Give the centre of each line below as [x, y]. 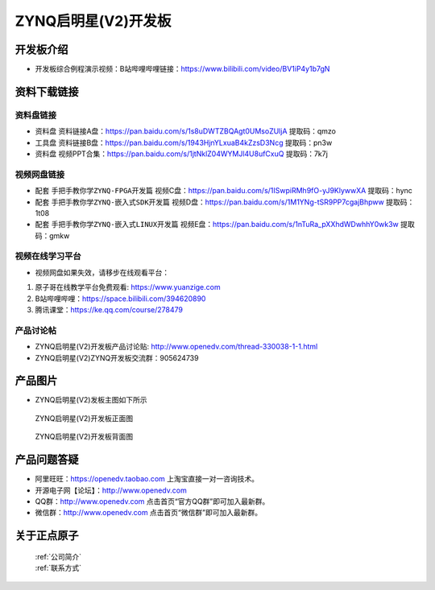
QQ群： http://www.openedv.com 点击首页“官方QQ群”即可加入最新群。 [152, 501]
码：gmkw [52, 235]
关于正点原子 [47, 536]
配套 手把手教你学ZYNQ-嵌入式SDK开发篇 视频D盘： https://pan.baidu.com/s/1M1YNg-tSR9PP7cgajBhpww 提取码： [225, 202]
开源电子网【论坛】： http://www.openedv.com [111, 490]
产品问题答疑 [47, 460]
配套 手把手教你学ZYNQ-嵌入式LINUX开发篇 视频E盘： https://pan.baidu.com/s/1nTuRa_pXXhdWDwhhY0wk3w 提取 [225, 225]
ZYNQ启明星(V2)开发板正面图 [84, 418]
